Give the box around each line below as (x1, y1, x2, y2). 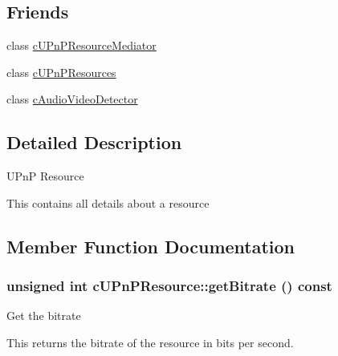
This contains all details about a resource (6, 194, 210, 211)
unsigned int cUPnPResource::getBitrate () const (6, 276, 332, 296)
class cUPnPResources (6, 63, 116, 80)
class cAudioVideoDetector (6, 91, 138, 107)
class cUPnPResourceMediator (6, 37, 157, 54)
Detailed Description (6, 130, 182, 155)
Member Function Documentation (6, 233, 295, 258)
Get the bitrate (6, 307, 81, 324)
